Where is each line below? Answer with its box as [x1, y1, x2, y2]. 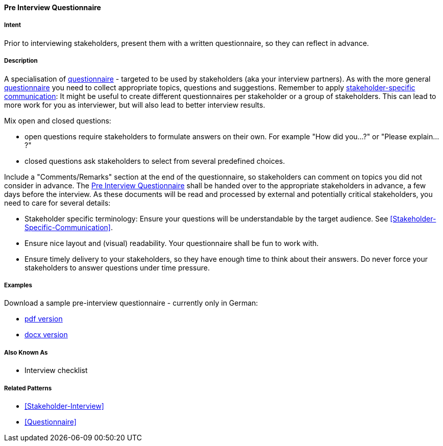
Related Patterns [4, 384, 52, 392]
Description [4, 57, 38, 65]
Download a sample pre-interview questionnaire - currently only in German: [4, 299, 258, 308]
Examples [4, 281, 32, 289]
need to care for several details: [4, 198, 111, 207]
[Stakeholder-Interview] [24, 401, 104, 410]
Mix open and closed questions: [4, 116, 111, 125]
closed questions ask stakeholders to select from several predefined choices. [24, 156, 285, 165]
